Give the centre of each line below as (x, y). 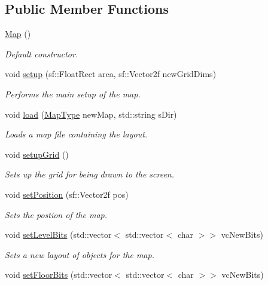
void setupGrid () (37, 154)
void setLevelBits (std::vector (58, 235)
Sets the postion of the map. (56, 214)
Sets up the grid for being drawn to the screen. (90, 174)
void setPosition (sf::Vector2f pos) (67, 194)
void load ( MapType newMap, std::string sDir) (91, 114)
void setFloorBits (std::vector (59, 275)
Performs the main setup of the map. (73, 94)
